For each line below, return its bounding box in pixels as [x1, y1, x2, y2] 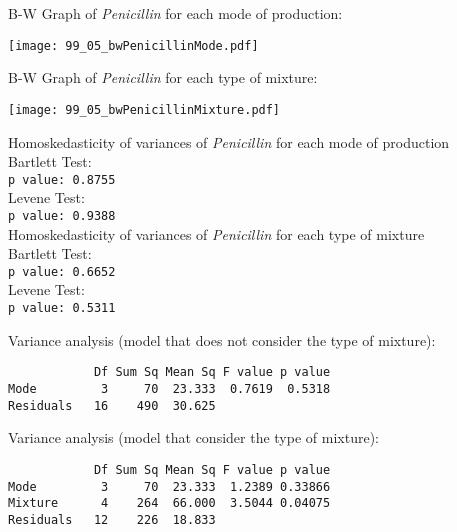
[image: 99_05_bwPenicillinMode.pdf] [8, 38, 259, 53]
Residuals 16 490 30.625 [8, 398, 216, 413]
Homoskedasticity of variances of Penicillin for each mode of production [8, 131, 450, 152]
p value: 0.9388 [8, 208, 116, 223]
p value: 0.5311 [8, 301, 116, 316]
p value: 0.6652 [8, 264, 116, 279]
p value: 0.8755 [8, 172, 116, 187]
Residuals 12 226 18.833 [8, 512, 216, 527]
